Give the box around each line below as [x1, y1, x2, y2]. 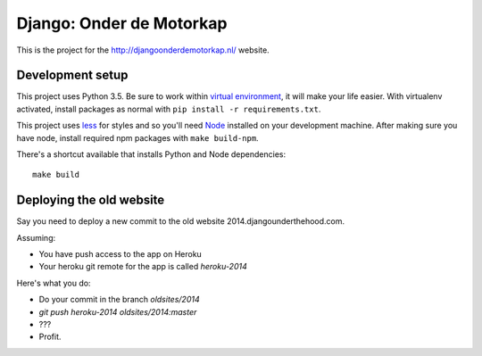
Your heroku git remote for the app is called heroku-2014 [38, 261, 247, 272]
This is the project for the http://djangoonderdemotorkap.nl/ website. [16, 45, 270, 55]
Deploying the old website [16, 193, 165, 208]
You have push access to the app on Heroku [38, 249, 203, 260]
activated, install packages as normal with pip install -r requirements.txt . [16, 103, 321, 114]
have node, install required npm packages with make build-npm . [16, 132, 259, 143]
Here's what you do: [16, 277, 91, 288]
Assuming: [16, 232, 56, 243]
